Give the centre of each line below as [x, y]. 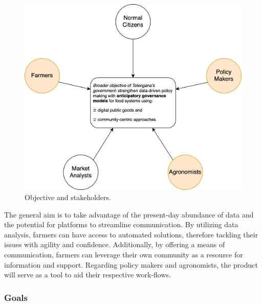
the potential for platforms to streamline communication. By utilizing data [121, 224]
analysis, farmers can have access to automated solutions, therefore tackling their [131, 234]
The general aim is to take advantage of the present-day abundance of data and [129, 214]
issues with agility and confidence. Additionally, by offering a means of [115, 244]
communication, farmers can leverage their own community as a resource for [124, 255]
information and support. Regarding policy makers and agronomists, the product [131, 264]
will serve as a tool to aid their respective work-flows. [88, 275]
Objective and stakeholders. [68, 197]
